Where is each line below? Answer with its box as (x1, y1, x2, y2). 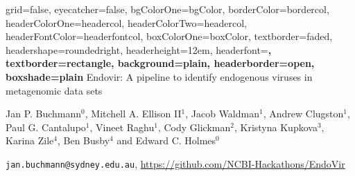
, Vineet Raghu (89, 119, 155, 134)
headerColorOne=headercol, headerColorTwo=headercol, (6, 15, 247, 30)
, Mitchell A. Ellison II (85, 106, 182, 121)
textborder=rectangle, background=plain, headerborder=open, (6, 56, 315, 70)
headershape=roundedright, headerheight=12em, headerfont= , (6, 42, 272, 57)
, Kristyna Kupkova (234, 119, 318, 134)
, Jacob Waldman (185, 106, 259, 121)
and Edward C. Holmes (116, 133, 216, 148)
